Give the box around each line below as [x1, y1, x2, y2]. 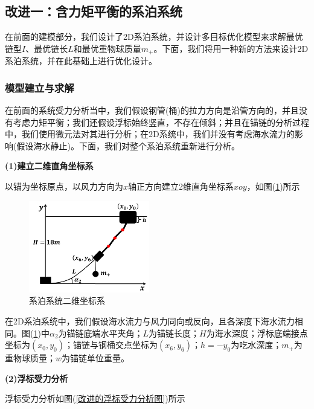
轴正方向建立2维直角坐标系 [128, 180, 234, 193]
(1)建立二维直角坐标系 [5, 159, 94, 172]
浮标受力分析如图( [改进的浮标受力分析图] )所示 [5, 392, 185, 405]
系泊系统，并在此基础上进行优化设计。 [5, 54, 157, 67]
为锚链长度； [149, 326, 200, 339]
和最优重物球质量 [73, 42, 141, 54]
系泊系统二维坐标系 [29, 294, 105, 307]
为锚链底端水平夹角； [58, 326, 143, 339]
